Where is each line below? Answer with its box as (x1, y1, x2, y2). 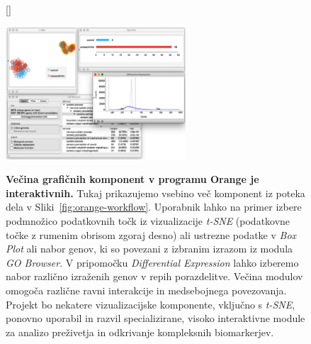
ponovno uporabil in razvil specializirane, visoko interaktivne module (6, 311, 305, 326)
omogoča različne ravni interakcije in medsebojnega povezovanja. (6, 283, 287, 297)
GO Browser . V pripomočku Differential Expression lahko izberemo (6, 255, 299, 270)
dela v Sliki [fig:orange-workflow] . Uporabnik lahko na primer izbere (6, 199, 302, 214)
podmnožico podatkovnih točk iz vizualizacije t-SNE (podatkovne (6, 213, 290, 228)
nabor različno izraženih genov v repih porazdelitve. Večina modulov (6, 269, 303, 284)
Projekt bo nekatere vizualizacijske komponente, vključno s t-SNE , (6, 296, 295, 311)
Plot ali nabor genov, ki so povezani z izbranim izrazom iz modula (6, 241, 293, 256)
